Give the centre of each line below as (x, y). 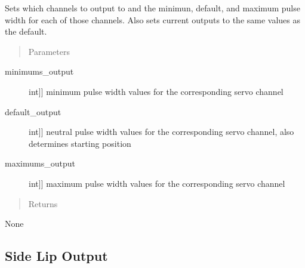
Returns (43, 203)
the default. (26, 31)
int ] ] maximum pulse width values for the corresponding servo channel (157, 183)
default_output (33, 111)
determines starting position (80, 143)
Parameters (49, 51)
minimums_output (39, 71)
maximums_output (40, 163)
